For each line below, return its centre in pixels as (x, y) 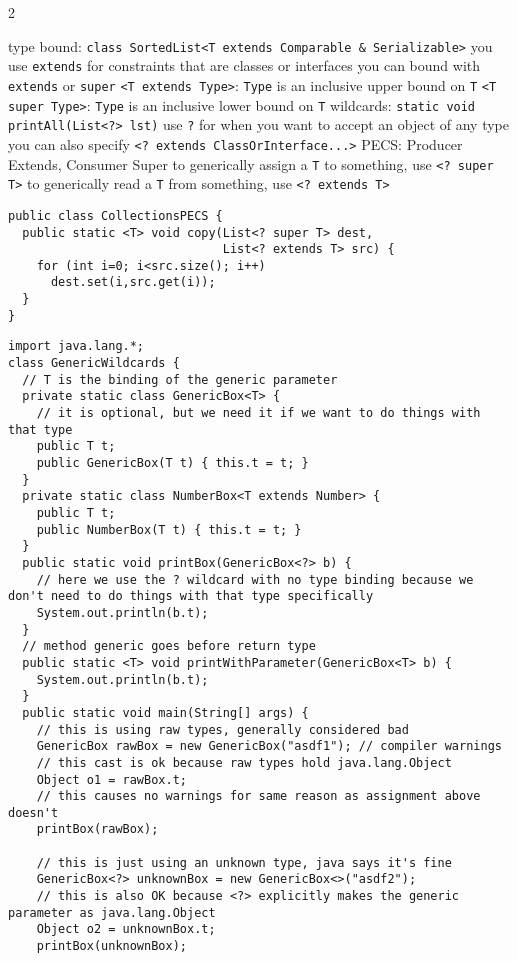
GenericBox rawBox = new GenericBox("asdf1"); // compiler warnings (269, 746)
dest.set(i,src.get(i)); (133, 282)
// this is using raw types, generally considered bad (222, 729)
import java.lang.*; (76, 346)
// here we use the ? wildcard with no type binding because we (255, 579)
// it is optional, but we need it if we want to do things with (258, 413)
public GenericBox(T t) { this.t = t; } (172, 463)
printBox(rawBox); (97, 829)
